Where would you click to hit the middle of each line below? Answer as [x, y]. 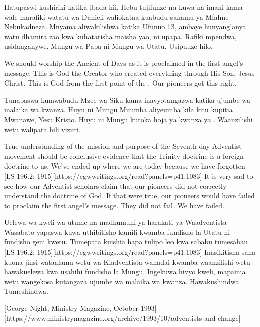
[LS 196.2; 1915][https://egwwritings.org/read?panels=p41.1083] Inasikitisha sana [130, 252]
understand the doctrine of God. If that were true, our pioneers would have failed [129, 195]
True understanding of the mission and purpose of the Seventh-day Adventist [123, 146]
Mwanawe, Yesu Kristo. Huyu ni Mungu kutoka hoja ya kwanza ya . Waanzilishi [128, 119]
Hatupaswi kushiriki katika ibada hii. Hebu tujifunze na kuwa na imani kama [123, 7]
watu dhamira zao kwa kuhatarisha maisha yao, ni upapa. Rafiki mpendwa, [120, 36]
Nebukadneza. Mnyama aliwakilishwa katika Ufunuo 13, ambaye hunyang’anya [125, 26]
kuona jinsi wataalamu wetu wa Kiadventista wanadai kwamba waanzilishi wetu [127, 261]
